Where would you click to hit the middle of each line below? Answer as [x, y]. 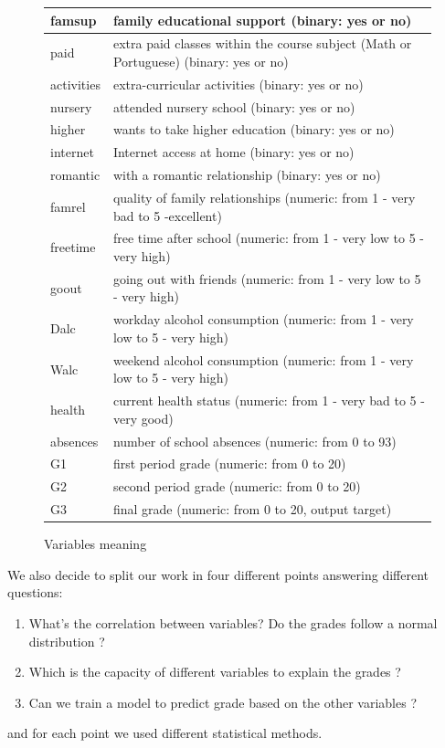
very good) [143, 418]
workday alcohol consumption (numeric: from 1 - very [263, 319]
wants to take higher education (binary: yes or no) [254, 129]
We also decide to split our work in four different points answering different [218, 574]
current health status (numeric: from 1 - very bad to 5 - [269, 400]
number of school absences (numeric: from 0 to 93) [254, 441]
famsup [74, 20]
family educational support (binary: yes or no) [262, 20]
